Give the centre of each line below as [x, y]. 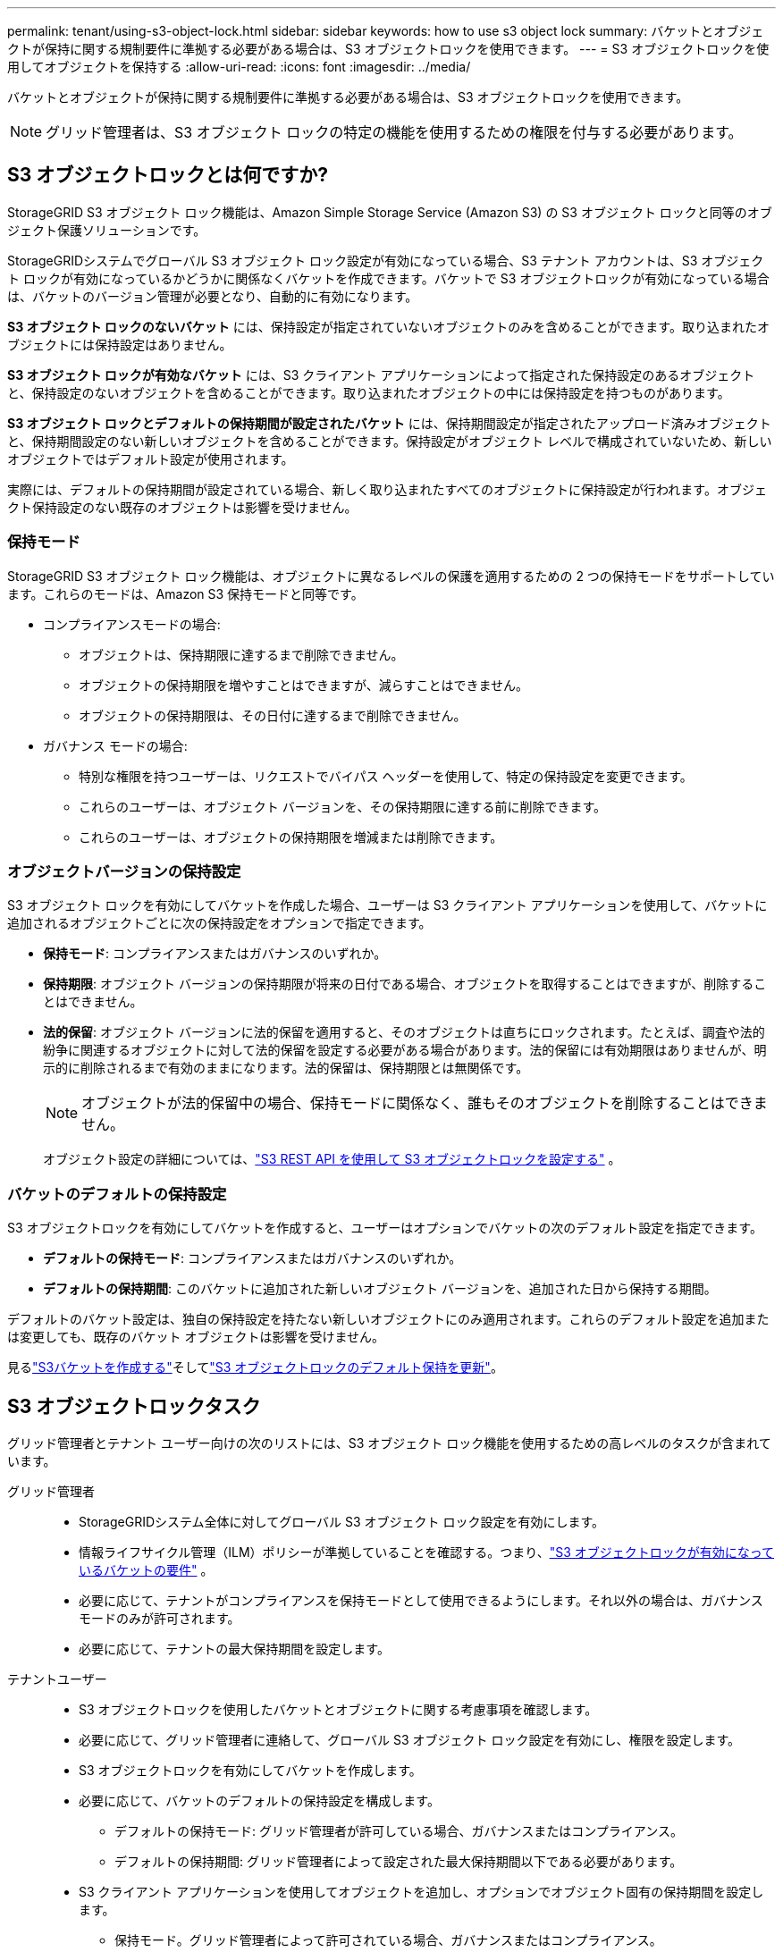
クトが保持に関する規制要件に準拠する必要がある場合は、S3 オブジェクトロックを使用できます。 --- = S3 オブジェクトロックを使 [388, 49]
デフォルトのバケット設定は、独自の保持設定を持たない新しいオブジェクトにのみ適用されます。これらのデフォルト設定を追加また [388, 1319]
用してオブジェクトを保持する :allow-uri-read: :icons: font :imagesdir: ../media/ [239, 67]
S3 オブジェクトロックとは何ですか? [168, 175]
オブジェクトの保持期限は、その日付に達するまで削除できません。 [273, 715]
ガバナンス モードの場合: [115, 745]
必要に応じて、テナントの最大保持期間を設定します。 [234, 1648]
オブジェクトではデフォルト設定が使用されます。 [151, 459]
